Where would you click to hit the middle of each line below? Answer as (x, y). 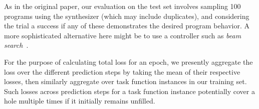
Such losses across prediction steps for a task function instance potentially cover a (129, 91)
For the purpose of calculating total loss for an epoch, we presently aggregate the (128, 61)
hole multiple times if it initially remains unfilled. (80, 101)
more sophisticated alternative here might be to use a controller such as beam (123, 35)
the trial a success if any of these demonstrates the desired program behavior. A (127, 26)
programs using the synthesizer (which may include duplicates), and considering (127, 16)
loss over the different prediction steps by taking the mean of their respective (122, 71)
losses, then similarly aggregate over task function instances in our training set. (125, 81)
